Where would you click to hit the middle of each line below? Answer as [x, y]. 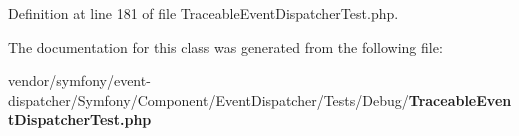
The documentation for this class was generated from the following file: [225, 46]
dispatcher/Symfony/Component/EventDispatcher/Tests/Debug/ [208, 99]
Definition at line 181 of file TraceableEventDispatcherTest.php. [203, 13]
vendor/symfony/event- [79, 80]
